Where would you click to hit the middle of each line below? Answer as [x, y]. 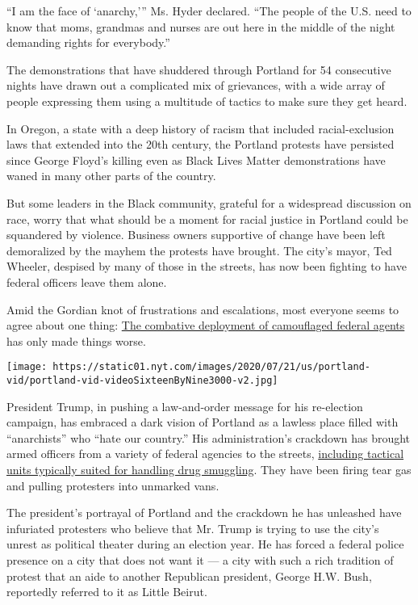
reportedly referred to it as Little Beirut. [107, 592]
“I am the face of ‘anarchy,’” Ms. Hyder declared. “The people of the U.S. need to [209, 11]
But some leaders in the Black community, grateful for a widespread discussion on [209, 202]
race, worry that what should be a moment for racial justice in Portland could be [207, 218]
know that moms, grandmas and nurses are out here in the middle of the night [201, 26]
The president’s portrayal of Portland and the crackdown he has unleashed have [204, 513]
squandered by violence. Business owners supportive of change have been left [196, 235]
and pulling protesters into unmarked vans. [113, 485]
